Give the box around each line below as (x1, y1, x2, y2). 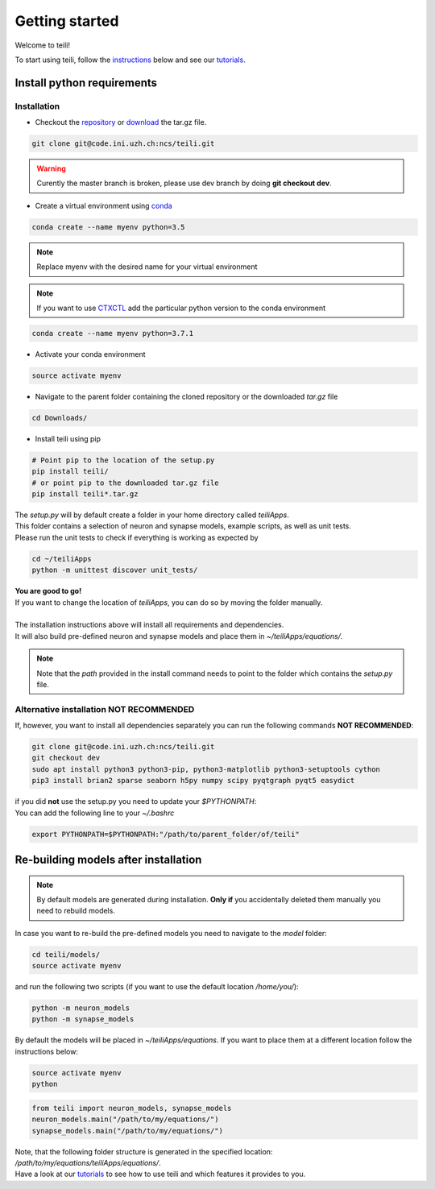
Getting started (14, 12, 119, 30)
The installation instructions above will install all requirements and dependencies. (14, 620, 284, 630)
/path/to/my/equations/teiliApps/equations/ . (14, 1158, 161, 1167)
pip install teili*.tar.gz (31, 490, 139, 499)
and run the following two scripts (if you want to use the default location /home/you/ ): (14, 982, 299, 992)
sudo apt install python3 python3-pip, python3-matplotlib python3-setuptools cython (31, 764, 380, 773)
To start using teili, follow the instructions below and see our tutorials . (14, 55, 246, 64)
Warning (36, 164, 66, 173)
